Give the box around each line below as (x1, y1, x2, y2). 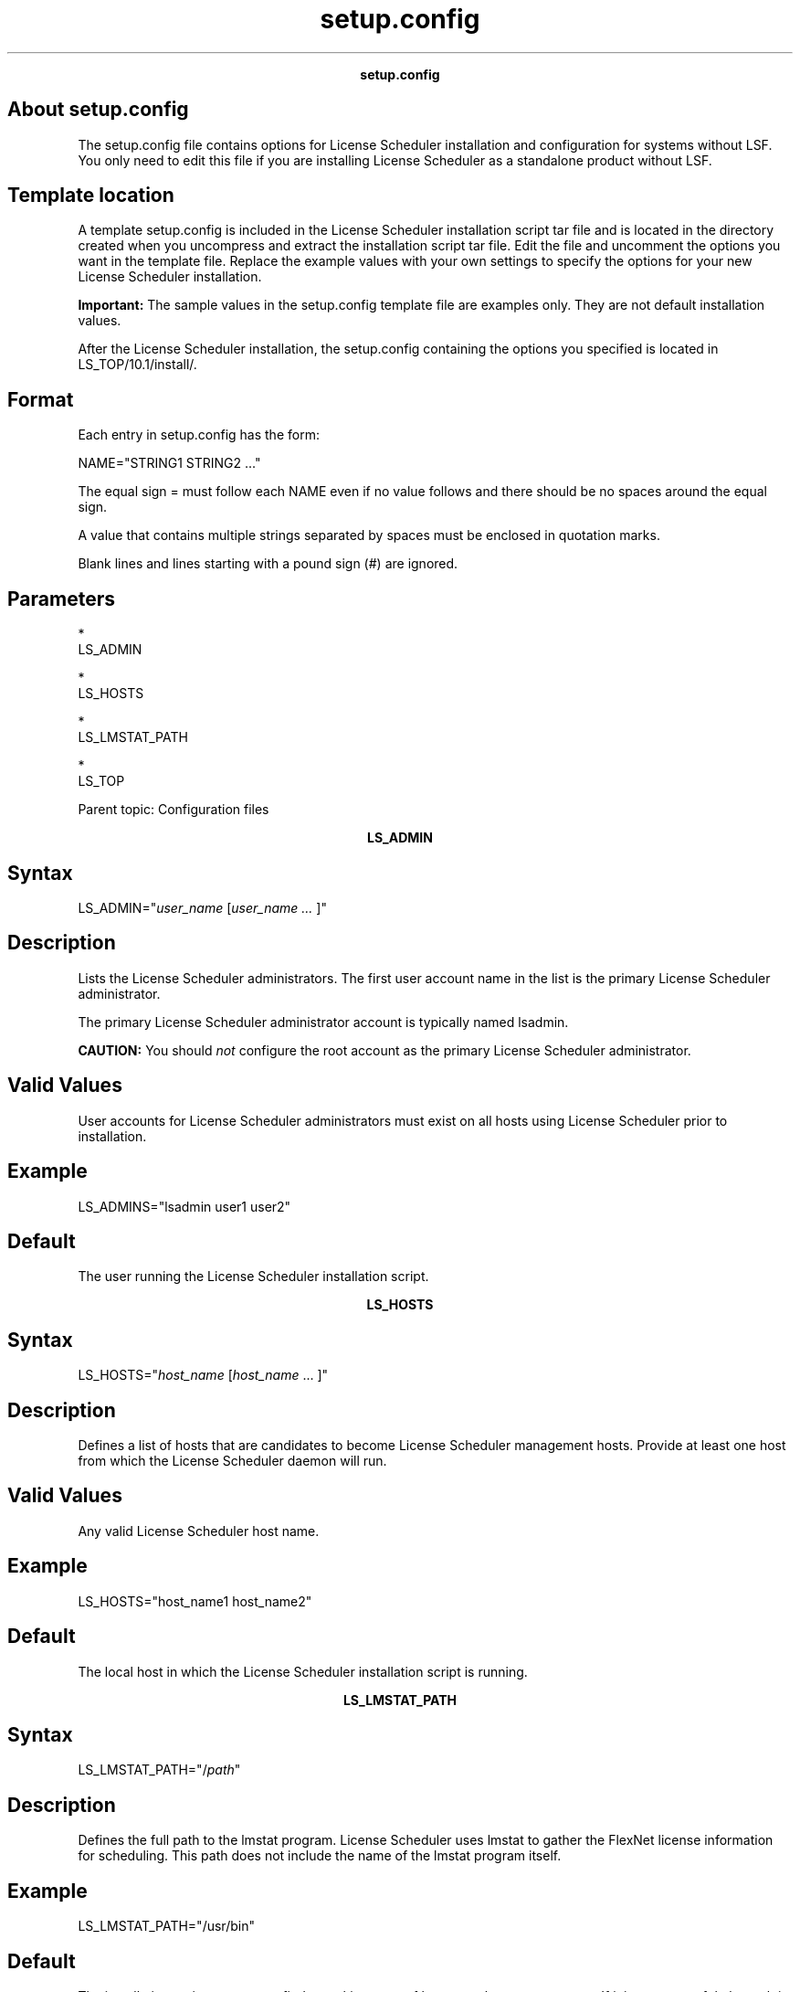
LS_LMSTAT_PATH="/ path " (78, 1762, 241, 1778)
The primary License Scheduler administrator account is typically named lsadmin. (78, 1013, 569, 1030)
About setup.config (7, 98, 189, 122)
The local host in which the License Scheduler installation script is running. (78, 1663, 528, 1679)
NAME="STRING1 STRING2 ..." (78, 455, 261, 472)
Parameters (7, 587, 115, 610)
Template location (7, 184, 174, 207)
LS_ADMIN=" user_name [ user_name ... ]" (78, 899, 327, 916)
